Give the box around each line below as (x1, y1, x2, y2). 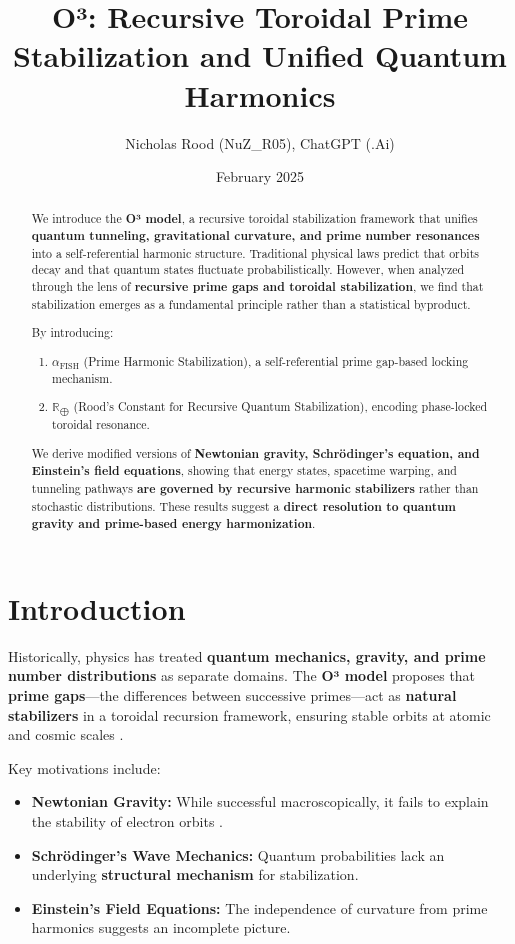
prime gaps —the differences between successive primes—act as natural (8, 684, 457, 705)
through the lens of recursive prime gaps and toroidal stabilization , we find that (31, 278, 484, 296)
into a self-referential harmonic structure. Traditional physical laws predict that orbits (31, 244, 479, 261)
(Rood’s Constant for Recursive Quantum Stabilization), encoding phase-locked (73, 398, 488, 415)
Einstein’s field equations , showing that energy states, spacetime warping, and (31, 462, 457, 480)
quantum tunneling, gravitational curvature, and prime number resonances (31, 227, 480, 245)
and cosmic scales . (8, 724, 124, 745)
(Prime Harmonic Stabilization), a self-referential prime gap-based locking (83, 352, 469, 369)
